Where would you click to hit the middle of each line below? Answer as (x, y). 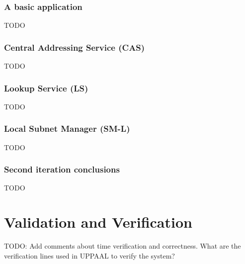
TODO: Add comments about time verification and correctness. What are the (122, 246)
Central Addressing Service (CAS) (75, 47)
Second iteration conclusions (62, 169)
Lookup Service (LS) (46, 88)
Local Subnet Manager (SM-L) (67, 129)
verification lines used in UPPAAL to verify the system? (89, 255)
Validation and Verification (98, 222)
